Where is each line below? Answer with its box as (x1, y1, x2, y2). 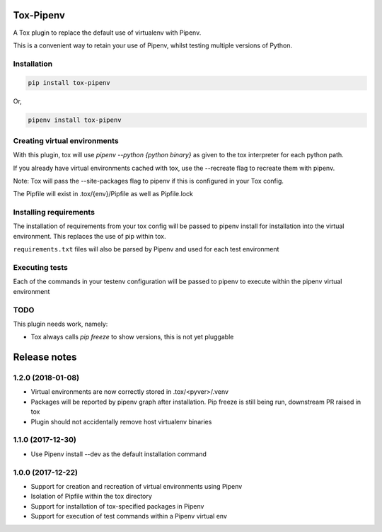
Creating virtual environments (13, 135, 120, 145)
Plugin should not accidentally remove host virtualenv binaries (30, 417, 212, 426)
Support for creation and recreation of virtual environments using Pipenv (30, 482, 243, 490)
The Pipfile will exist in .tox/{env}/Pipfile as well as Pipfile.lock (13, 190, 194, 198)
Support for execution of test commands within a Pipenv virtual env (30, 512, 228, 521)
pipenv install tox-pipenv (28, 116, 122, 124)
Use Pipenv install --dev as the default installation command (30, 450, 207, 458)
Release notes (13, 351, 77, 363)
